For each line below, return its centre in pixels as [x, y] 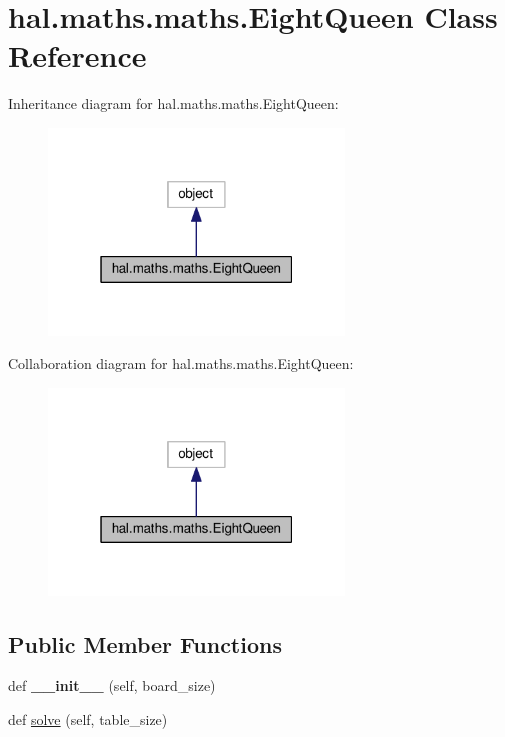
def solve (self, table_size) [88, 719]
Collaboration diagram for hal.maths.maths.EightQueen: [181, 363]
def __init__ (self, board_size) [112, 685]
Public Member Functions [145, 643]
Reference [77, 55]
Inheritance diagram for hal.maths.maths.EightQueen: [173, 103]
